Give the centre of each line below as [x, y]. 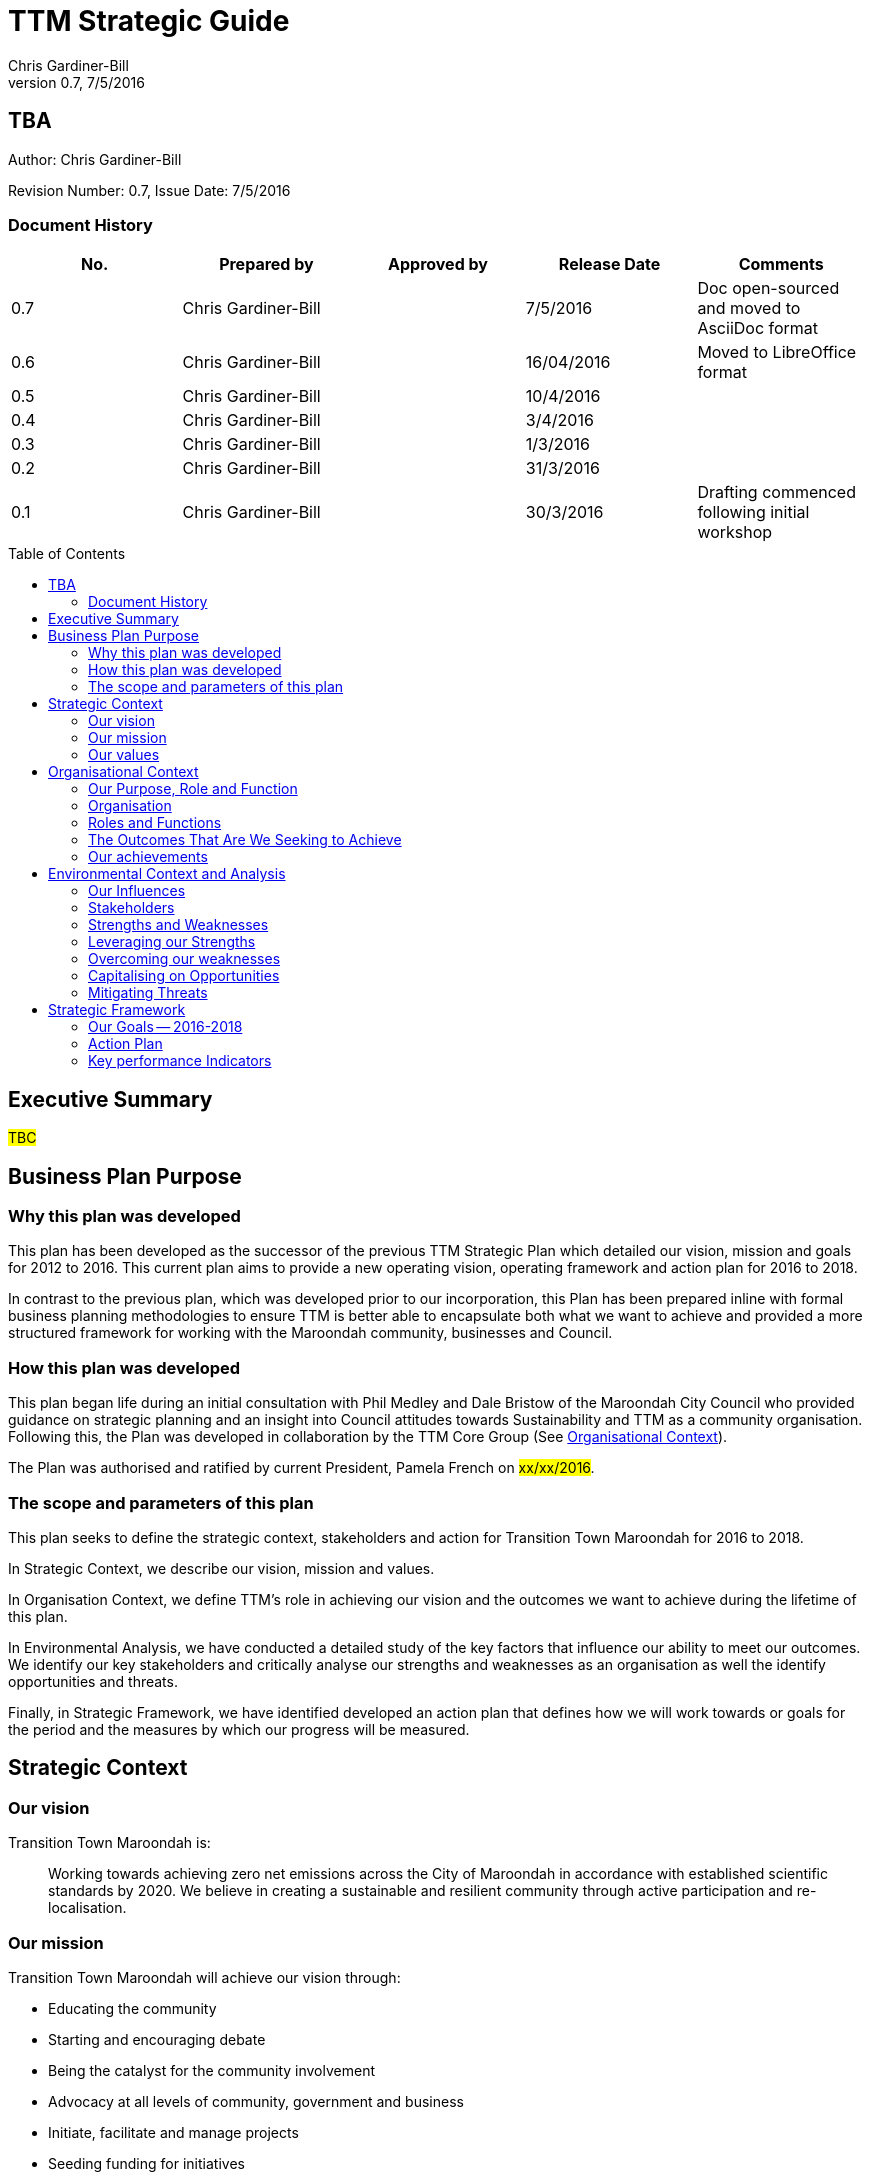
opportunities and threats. [93, 1681]
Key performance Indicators [180, 1061]
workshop [735, 532]
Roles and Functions [155, 823]
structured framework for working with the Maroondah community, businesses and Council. [310, 1333]
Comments [781, 264]
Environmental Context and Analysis [167, 874]
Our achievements [148, 857]
